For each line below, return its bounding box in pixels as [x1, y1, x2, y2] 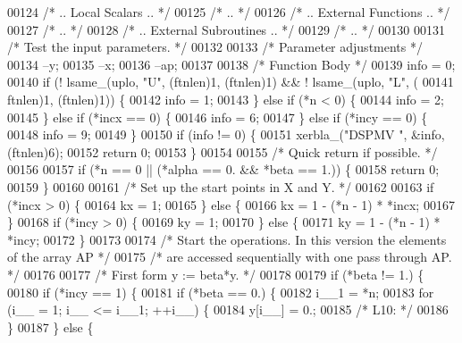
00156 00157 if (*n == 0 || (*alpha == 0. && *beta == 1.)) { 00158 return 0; [7, 160, 440, 179]
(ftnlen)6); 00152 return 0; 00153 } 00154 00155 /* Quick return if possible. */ [7, 142, 438, 161]
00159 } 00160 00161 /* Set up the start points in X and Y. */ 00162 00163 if [7, 177, 434, 196]
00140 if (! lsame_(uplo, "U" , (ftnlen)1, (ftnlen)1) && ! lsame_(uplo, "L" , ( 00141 [7, 72, 454, 91]
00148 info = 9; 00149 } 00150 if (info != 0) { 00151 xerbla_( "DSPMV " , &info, [7, 125, 445, 144]
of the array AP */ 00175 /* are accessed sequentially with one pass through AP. [7, 247, 452, 266]
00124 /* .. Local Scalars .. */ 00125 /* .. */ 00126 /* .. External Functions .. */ [7, 3, 450, 21]
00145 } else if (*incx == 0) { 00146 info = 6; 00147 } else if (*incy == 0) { [7, 107, 428, 126]
